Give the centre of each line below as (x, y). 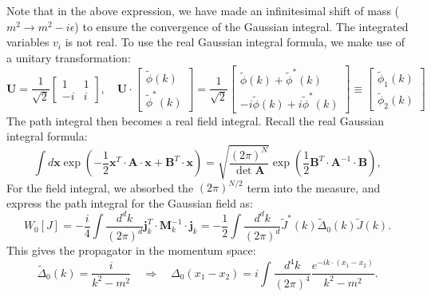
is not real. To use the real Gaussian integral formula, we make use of (235, 42)
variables (28, 42)
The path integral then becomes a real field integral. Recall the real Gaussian (196, 120)
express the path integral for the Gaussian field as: (130, 202)
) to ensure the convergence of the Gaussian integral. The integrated (241, 26)
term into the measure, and (314, 187)
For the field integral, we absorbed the (100, 187)
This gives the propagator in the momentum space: (131, 250)
